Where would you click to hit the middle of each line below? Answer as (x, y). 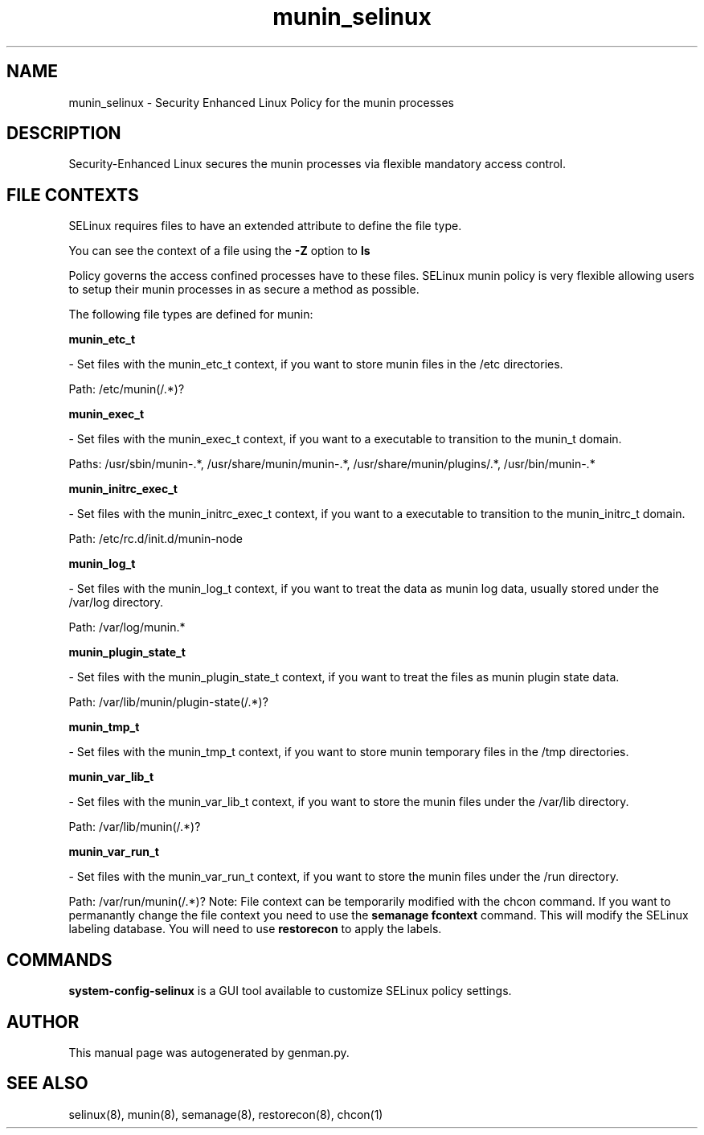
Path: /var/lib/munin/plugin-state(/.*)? (168, 702)
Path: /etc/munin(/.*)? (127, 389)
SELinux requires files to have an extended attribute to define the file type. (265, 226)
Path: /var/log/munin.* (127, 627)
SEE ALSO (47, 1084)
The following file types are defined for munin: (191, 315)
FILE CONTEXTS (73, 195)
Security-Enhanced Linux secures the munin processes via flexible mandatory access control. (317, 164)
